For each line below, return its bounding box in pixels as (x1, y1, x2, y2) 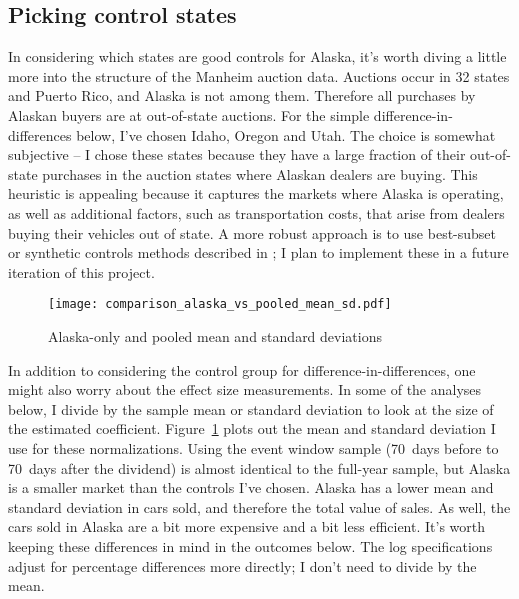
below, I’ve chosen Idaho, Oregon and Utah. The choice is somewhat (76, 124, 496, 145)
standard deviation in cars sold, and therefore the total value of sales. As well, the (8, 496, 511, 517)
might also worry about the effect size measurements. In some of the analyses (8, 379, 482, 400)
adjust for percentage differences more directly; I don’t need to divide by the (8, 555, 477, 576)
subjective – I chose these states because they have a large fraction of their (8, 144, 466, 165)
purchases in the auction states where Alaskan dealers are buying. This (42, 163, 478, 184)
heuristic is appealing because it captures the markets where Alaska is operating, (8, 183, 504, 204)
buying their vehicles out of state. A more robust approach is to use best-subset (8, 222, 497, 243)
